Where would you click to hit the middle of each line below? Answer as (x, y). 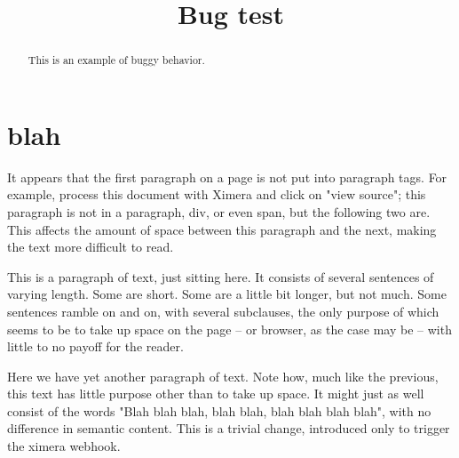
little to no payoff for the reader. (95, 346)
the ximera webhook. (64, 446)
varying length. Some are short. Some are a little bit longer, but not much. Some (227, 294)
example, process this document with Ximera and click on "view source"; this (217, 194)
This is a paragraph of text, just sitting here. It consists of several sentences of (221, 276)
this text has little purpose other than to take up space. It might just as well (216, 394)
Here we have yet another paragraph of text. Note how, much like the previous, (223, 376)
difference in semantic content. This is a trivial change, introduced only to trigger (229, 428)
